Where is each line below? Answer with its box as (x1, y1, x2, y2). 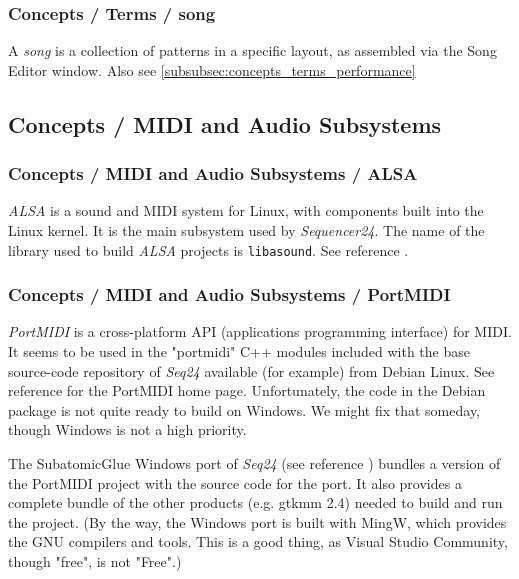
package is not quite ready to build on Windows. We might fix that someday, (8, 399, 481, 420)
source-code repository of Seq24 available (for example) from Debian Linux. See (8, 360, 495, 381)
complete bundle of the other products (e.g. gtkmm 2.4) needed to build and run (8, 492, 503, 513)
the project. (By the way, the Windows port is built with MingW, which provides (8, 511, 507, 532)
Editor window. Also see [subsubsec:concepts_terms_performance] (8, 59, 416, 80)
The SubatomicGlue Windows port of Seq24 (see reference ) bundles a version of (8, 453, 501, 474)
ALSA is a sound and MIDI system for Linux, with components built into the (8, 200, 484, 221)
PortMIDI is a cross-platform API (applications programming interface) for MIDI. (8, 321, 512, 342)
